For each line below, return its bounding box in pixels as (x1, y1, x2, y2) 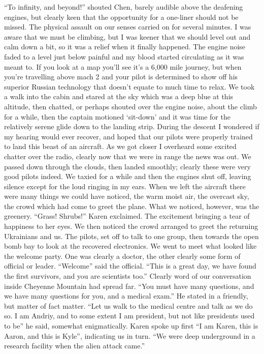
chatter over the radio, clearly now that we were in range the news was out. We (4, 151, 251, 161)
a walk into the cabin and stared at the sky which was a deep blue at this (4, 91, 234, 102)
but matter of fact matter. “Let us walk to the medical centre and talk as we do (4, 300, 253, 311)
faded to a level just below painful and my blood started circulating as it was (4, 51, 244, 62)
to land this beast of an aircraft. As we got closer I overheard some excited (4, 141, 237, 152)
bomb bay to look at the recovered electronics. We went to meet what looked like (4, 241, 257, 251)
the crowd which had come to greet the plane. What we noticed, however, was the (4, 200, 259, 211)
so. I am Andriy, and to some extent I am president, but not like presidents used (4, 310, 255, 321)
